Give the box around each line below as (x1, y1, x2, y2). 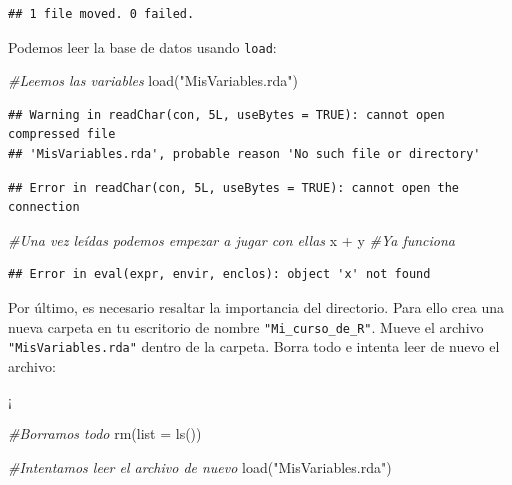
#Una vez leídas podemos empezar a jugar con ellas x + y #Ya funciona (8, 229, 455, 250)
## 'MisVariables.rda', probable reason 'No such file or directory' (8, 147, 481, 162)
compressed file (8, 127, 116, 142)
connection (8, 200, 80, 215)
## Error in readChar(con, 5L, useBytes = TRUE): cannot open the (8, 180, 460, 195)
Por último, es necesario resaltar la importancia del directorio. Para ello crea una (8, 297, 505, 317)
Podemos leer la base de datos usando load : (8, 36, 277, 57)
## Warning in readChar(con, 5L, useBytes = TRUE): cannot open (8, 107, 445, 122)
